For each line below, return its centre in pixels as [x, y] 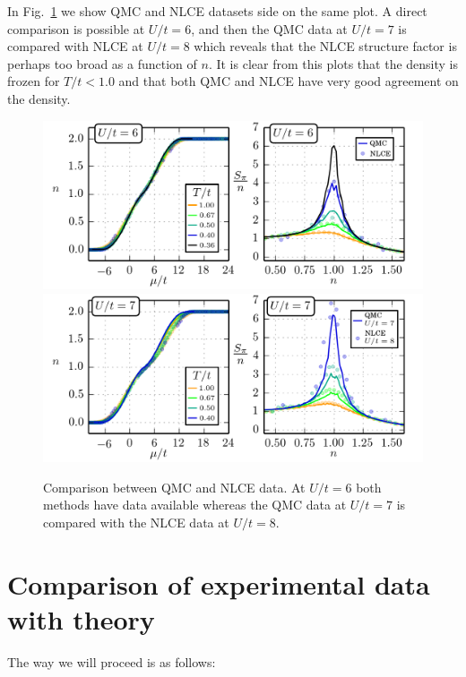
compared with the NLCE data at [136, 522]
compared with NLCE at [75, 46]
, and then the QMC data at [269, 28]
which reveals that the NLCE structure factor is [325, 46]
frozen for [34, 81]
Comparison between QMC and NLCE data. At [174, 487]
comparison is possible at [76, 28]
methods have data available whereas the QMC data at [195, 505]
